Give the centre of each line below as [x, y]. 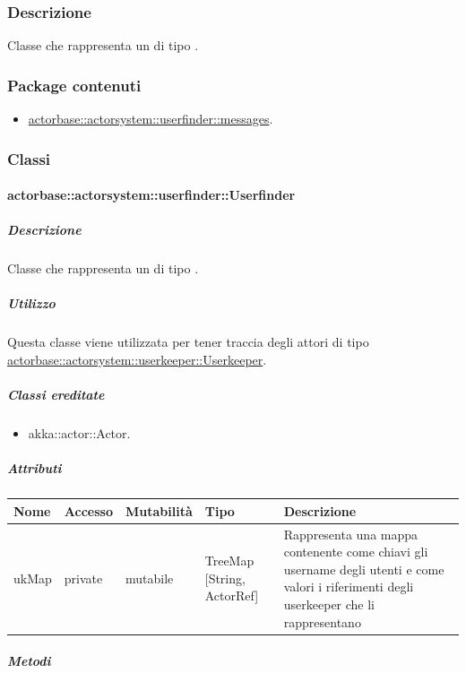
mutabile [149, 578]
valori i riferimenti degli [349, 587]
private [83, 578]
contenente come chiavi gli [356, 552]
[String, [225, 578]
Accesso [88, 510]
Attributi [35, 468]
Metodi [29, 661]
